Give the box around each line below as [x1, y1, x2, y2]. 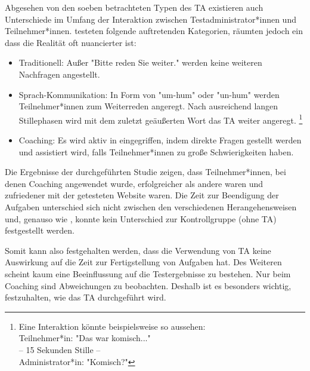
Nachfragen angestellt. [18, 68, 100, 80]
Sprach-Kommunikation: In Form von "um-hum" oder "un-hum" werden [18, 88, 280, 100]
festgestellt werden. [5, 224, 75, 237]
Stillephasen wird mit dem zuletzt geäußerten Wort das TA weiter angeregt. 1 [18, 112, 303, 126]
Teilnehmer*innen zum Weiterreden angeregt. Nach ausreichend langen [18, 100, 278, 112]
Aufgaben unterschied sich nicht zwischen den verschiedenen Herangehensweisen [5, 200, 297, 213]
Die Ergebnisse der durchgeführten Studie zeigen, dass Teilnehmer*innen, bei [5, 165, 286, 178]
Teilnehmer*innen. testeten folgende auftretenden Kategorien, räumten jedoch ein [5, 24, 303, 37]
